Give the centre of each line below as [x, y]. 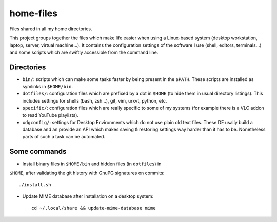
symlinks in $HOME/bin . [48, 87]
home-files [33, 13]
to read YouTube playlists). [51, 115]
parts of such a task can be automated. [64, 136]
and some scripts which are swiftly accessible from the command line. [84, 52]
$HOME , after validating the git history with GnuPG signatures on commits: [87, 173]
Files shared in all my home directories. [51, 29]
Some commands [38, 151]
